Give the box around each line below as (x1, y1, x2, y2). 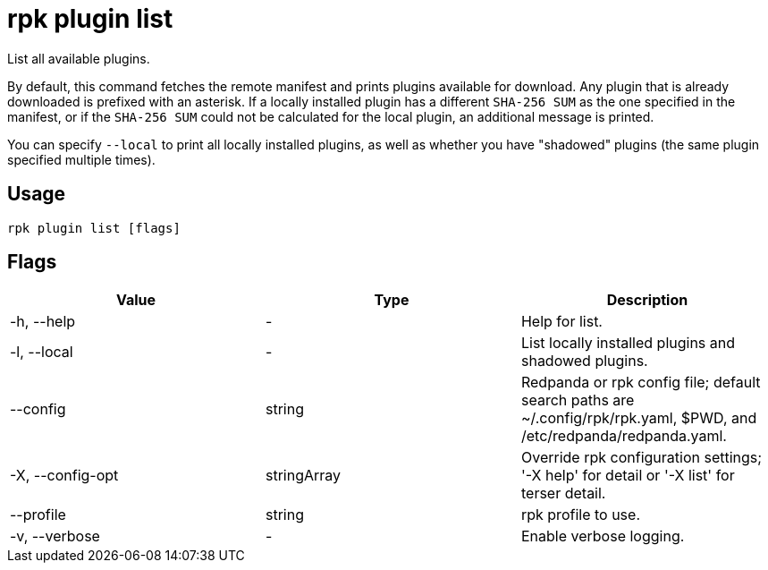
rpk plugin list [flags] (7, 220, 181, 235)
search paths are (520, 391, 635, 410)
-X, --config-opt (10, 466, 119, 485)
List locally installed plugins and (520, 334, 736, 353)
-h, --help (10, 312, 76, 331)
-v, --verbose (10, 527, 100, 546)
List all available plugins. (7, 50, 150, 66)
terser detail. (520, 484, 606, 503)
